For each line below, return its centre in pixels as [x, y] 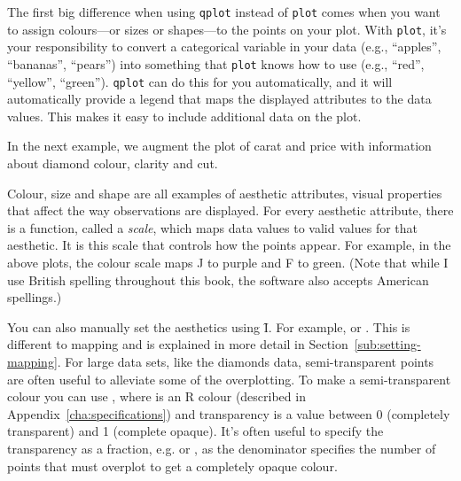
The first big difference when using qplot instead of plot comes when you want [224, 12]
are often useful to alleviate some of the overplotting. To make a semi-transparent [229, 379]
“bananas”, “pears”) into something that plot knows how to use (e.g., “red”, [216, 63]
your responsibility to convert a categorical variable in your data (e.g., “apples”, [224, 47]
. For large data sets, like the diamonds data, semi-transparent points [246, 361]
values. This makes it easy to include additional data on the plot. [184, 116]
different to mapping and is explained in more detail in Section [178, 344]
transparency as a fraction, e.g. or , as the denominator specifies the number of [222, 448]
